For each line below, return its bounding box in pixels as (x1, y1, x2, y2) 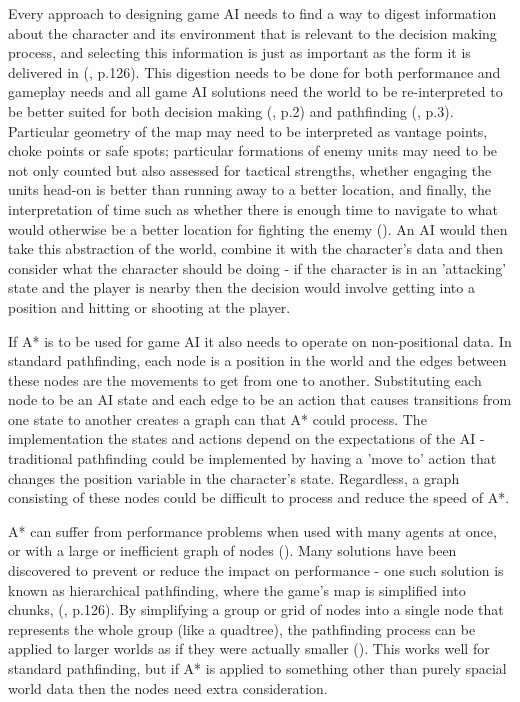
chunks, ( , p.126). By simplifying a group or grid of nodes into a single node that (8, 599, 504, 620)
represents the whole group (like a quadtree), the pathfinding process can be (8, 618, 476, 639)
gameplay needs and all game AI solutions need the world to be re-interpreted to (8, 81, 503, 102)
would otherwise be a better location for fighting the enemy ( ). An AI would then (8, 218, 508, 239)
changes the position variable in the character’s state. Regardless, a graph (8, 467, 460, 488)
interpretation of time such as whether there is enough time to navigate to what (8, 198, 498, 219)
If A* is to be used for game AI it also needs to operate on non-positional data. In (8, 330, 512, 351)
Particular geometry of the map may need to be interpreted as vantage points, (8, 120, 488, 141)
